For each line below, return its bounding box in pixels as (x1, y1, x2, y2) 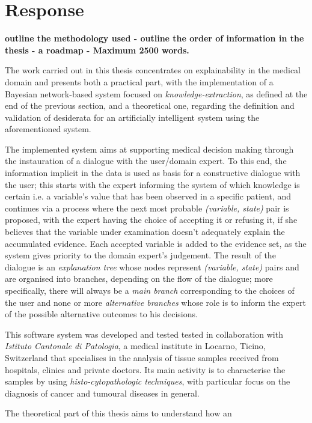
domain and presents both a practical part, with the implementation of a (5, 75, 274, 88)
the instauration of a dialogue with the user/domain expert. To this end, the (5, 154, 287, 167)
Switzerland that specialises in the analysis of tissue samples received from (5, 351, 279, 364)
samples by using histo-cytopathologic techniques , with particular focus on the (5, 375, 290, 388)
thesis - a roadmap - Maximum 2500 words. (5, 43, 189, 56)
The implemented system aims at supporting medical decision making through (5, 142, 294, 155)
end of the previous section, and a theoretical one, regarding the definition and (5, 99, 295, 112)
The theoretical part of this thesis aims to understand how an (5, 407, 232, 419)
